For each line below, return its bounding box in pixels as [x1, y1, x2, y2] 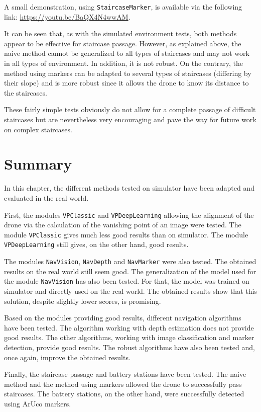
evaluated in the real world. [4, 192, 89, 203]
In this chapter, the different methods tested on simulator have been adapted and [4, 183, 254, 193]
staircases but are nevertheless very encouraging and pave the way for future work [4, 114, 256, 124]
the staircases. [4, 87, 47, 98]
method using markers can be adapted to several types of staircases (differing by [4, 67, 251, 78]
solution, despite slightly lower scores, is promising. [4, 295, 161, 306]
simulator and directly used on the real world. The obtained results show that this [4, 285, 257, 296]
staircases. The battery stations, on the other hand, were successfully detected [4, 388, 244, 399]
